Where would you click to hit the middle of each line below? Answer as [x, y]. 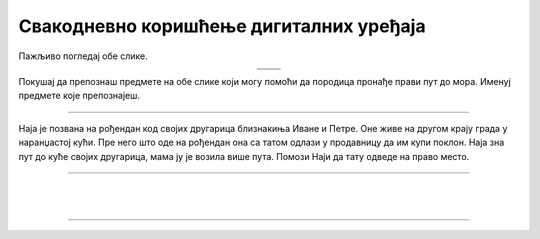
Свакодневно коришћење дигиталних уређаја [222, 26]
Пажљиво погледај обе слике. [83, 56]
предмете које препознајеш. [79, 96]
